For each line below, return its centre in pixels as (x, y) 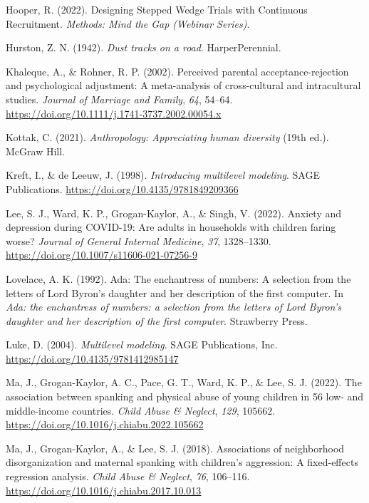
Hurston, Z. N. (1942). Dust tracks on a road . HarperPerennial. (144, 47)
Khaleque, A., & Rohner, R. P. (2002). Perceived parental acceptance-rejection (177, 71)
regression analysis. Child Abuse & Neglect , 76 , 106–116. (128, 476)
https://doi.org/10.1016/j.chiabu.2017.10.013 (104, 490)
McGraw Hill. (35, 151)
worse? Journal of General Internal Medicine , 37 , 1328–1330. (139, 240)
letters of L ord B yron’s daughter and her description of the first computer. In (175, 292)
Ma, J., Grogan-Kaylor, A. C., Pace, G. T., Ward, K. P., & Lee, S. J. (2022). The (184, 382)
